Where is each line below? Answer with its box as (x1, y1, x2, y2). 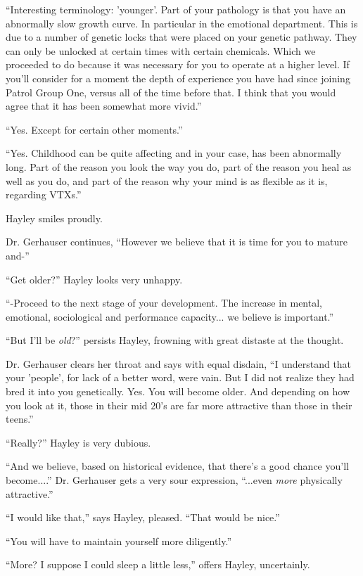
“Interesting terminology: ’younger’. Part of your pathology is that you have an (6, 2, 346, 16)
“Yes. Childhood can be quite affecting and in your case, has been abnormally (6, 146, 342, 160)
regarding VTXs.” (6, 187, 82, 202)
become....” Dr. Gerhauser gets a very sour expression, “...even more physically (6, 473, 343, 487)
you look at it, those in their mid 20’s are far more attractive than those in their (6, 397, 352, 412)
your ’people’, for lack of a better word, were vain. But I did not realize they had (6, 370, 355, 385)
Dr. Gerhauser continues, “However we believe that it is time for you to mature (6, 234, 348, 249)
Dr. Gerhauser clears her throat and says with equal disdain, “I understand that (6, 356, 352, 371)
